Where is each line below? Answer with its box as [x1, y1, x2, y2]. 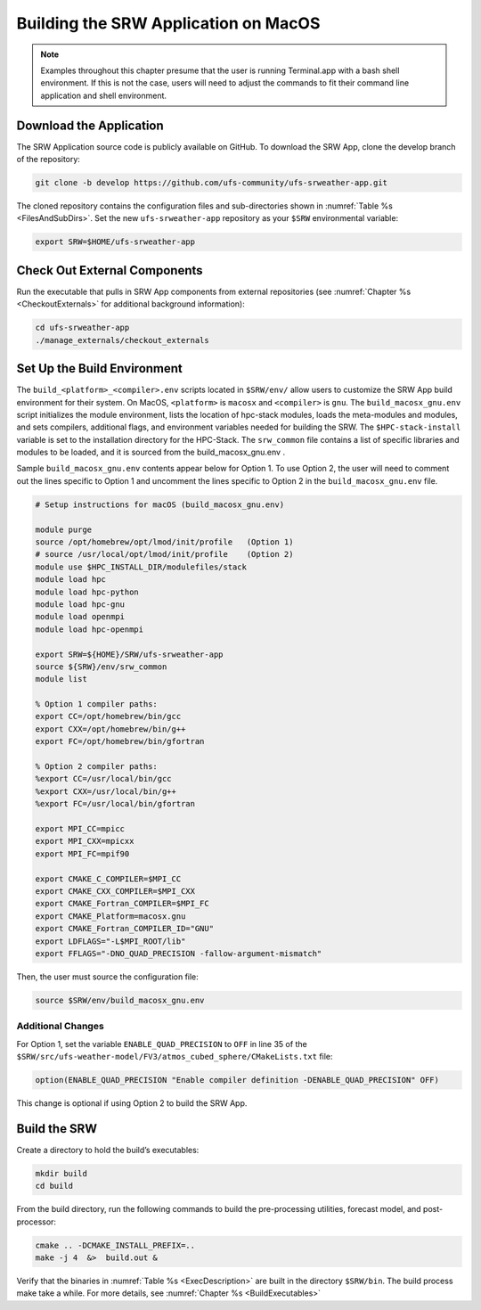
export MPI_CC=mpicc [35, 824, 125, 833]
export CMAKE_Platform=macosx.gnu [35, 911, 186, 921]
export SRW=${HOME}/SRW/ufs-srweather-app [35, 649, 224, 659]
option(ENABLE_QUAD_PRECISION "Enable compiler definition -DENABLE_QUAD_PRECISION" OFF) [35, 1075, 440, 1085]
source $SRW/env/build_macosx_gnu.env [35, 995, 205, 1005]
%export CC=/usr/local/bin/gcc [35, 774, 173, 784]
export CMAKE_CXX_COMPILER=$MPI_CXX [35, 886, 196, 896]
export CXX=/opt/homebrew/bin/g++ [35, 724, 186, 734]
